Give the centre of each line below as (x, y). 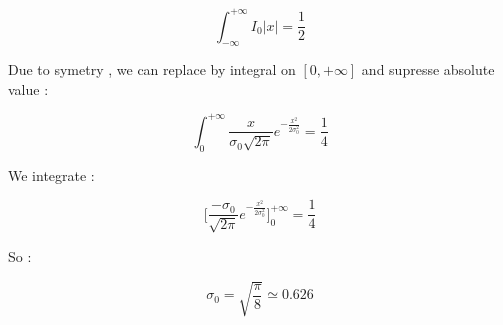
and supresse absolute (428, 69)
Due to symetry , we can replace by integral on (152, 69)
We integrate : (51, 174)
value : (28, 88)
